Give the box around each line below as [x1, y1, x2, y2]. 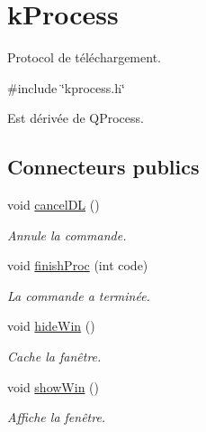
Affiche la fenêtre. [7, 408, 106, 427]
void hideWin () [7, 316, 95, 335]
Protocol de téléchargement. [7, 48, 161, 67]
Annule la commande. [7, 225, 127, 244]
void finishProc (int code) [7, 256, 148, 275]
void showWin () [7, 377, 99, 396]
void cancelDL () [7, 195, 100, 214]
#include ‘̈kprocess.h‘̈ [7, 78, 125, 97]
